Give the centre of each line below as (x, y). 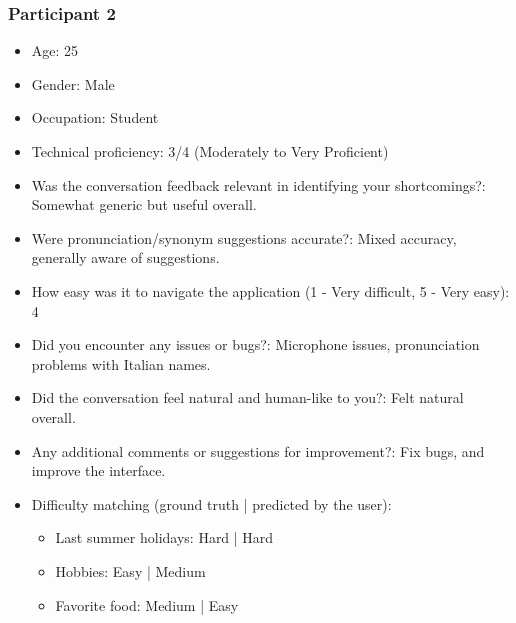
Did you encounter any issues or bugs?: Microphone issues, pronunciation (255, 344)
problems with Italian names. (121, 363)
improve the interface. (98, 470)
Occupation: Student (95, 117)
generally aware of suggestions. (125, 257)
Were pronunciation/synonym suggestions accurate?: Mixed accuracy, (244, 237)
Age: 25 (55, 50)
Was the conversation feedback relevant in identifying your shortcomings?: (258, 184)
